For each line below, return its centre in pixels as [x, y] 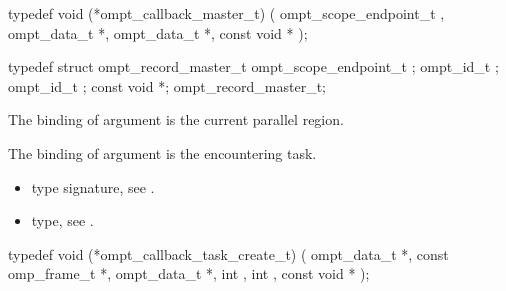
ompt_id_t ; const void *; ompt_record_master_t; [167, 85]
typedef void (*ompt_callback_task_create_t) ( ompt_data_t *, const [228, 253]
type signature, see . [93, 186]
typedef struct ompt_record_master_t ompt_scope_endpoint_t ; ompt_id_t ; [253, 66]
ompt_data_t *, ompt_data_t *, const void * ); [158, 32]
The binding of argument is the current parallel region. [176, 119]
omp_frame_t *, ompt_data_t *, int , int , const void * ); [189, 273]
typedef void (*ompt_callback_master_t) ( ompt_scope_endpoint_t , [226, 13]
